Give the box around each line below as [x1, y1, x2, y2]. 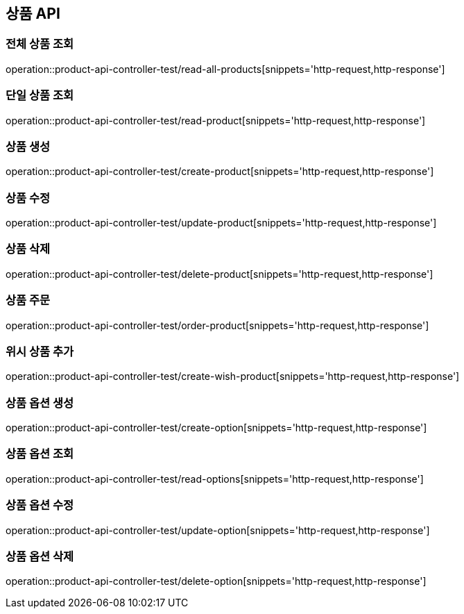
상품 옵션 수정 [6, 498, 74, 513]
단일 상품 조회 [6, 88, 74, 103]
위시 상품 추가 [6, 344, 74, 358]
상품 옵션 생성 [6, 395, 74, 410]
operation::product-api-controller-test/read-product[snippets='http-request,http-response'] [6, 114, 426, 126]
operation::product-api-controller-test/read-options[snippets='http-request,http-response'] [6, 472, 424, 485]
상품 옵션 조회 [6, 447, 74, 461]
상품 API [6, 5, 60, 22]
